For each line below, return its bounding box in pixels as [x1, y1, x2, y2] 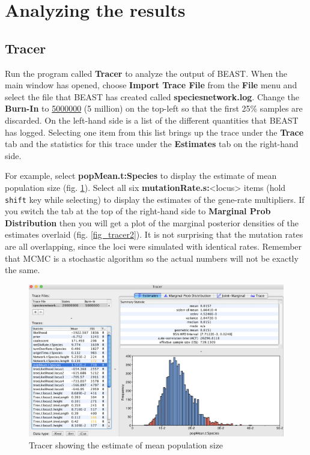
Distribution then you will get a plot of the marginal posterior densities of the [5, 216, 299, 229]
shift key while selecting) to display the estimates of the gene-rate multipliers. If [5, 193, 305, 205]
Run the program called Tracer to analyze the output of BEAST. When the [5, 67, 288, 79]
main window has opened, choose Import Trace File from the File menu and [5, 79, 297, 91]
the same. [5, 264, 40, 276]
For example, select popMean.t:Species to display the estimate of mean [5, 169, 277, 182]
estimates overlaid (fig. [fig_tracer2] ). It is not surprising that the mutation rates [5, 228, 303, 241]
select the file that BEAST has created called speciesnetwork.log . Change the [5, 90, 299, 103]
